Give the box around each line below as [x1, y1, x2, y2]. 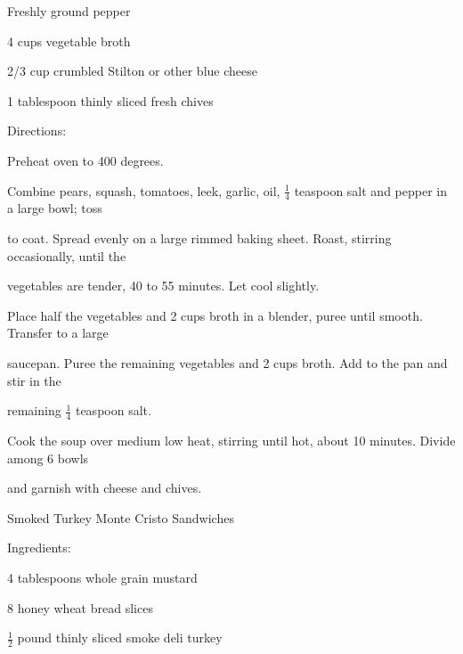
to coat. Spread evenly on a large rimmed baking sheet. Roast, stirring [7, 228, 392, 247]
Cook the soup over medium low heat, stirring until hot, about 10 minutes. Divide [7, 430, 456, 449]
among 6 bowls [7, 448, 89, 467]
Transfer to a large [7, 323, 109, 342]
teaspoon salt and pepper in [294, 181, 447, 200]
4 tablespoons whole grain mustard [7, 568, 198, 586]
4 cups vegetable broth [7, 31, 131, 50]
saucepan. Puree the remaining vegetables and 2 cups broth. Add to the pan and [7, 353, 448, 372]
